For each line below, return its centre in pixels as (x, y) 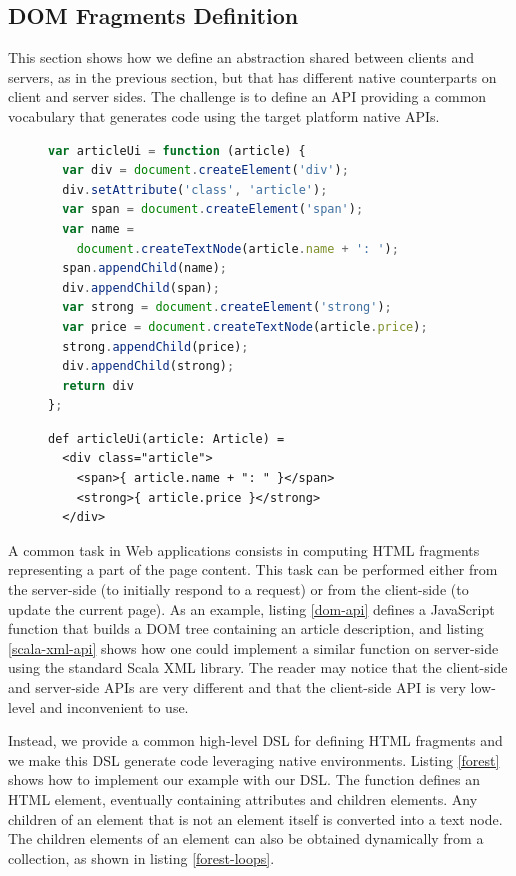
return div (98, 385)
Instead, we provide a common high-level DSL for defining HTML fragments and (255, 740)
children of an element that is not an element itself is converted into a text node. (255, 818)
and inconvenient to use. (114, 706)
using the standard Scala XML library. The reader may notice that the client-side (258, 667)
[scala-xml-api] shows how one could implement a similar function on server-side (253, 647)
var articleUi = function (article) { (177, 150)
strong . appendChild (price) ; (155, 346)
